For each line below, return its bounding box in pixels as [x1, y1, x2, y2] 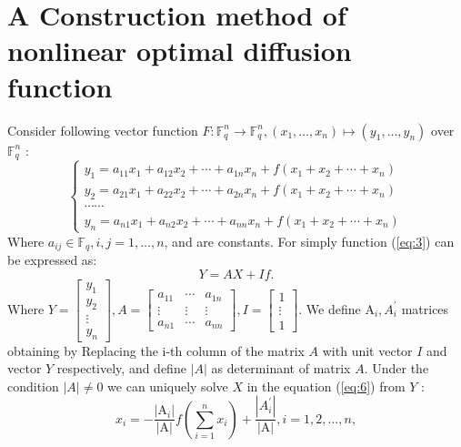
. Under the [364, 359, 429, 378]
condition [7, 376, 59, 395]
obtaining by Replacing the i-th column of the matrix [7, 340, 305, 360]
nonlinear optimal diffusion [7, 32, 352, 69]
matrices [401, 299, 449, 318]
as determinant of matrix [211, 359, 351, 378]
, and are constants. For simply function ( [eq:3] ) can [164, 231, 455, 250]
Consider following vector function [7, 120, 198, 139]
